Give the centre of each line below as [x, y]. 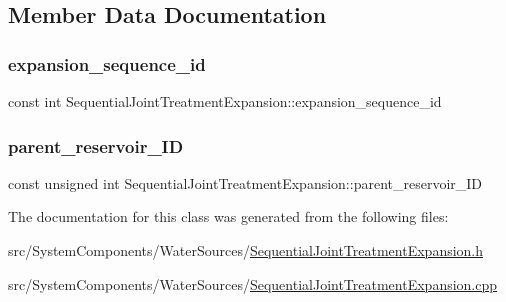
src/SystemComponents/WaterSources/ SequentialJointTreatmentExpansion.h [246, 250]
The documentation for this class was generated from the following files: [228, 216]
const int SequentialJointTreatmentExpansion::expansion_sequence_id [225, 101]
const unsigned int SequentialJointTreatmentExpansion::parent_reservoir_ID [245, 182]
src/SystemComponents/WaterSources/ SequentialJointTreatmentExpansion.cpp [253, 283]
